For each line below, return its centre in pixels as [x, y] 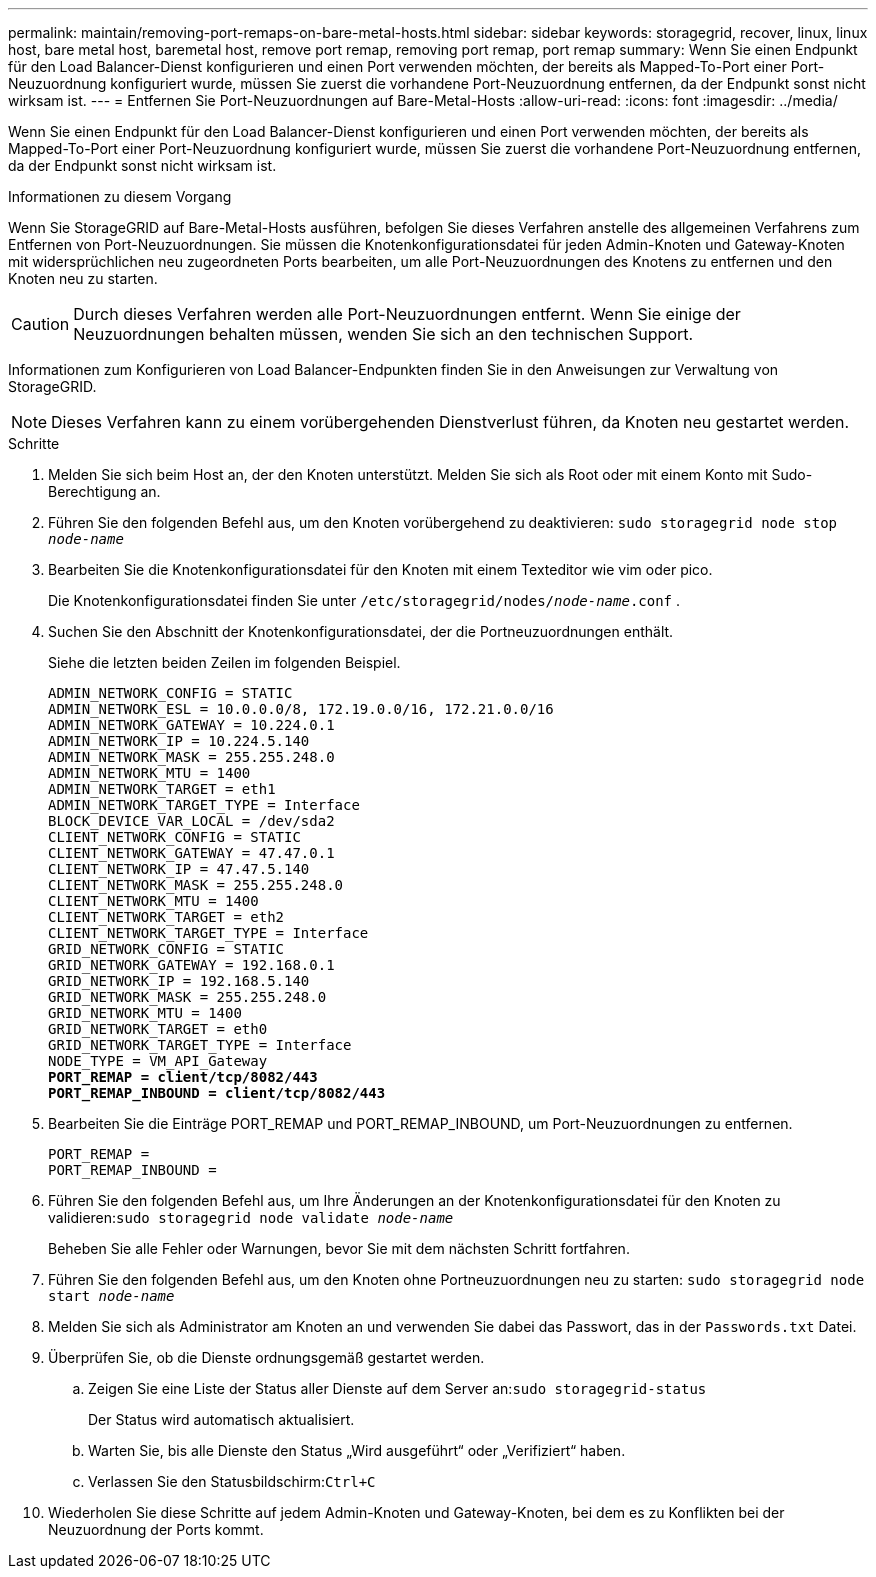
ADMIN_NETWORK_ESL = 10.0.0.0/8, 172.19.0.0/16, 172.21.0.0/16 [301, 709]
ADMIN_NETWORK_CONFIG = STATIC [170, 693]
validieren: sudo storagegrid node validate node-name [251, 1217]
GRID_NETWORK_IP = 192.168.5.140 [179, 981]
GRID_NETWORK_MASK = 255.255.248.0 [187, 997]
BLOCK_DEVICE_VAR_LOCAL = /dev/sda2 [191, 821]
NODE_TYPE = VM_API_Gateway [158, 1061]
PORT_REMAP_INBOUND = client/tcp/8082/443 [217, 1093]
